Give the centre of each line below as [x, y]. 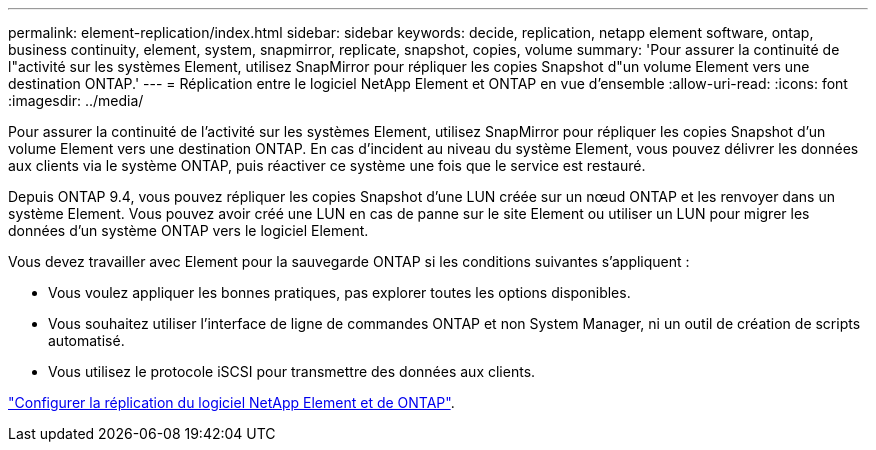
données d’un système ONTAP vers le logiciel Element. [188, 230]
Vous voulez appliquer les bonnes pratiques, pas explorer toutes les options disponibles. [339, 292]
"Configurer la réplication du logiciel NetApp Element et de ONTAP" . [231, 402]
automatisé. [86, 340]
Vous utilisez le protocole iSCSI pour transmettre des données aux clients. [292, 371]
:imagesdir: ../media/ [76, 100]
